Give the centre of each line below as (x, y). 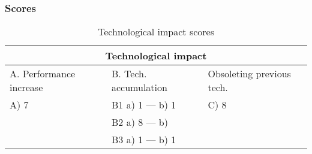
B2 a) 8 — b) (140, 122)
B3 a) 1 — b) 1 (144, 140)
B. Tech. (129, 74)
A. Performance (43, 74)
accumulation (139, 87)
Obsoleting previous (249, 74)
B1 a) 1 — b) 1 (144, 105)
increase (26, 87)
